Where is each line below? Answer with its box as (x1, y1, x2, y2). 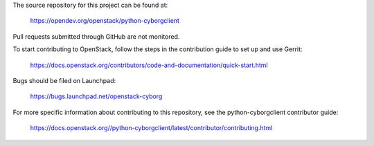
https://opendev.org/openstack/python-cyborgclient (30, 17, 180, 25)
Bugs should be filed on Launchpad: (12, 76, 116, 84)
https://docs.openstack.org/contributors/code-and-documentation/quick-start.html (30, 61, 268, 69)
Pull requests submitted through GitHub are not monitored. (12, 32, 180, 41)
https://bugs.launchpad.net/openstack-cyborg (30, 92, 163, 100)
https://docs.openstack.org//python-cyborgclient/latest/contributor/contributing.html (30, 124, 273, 132)
